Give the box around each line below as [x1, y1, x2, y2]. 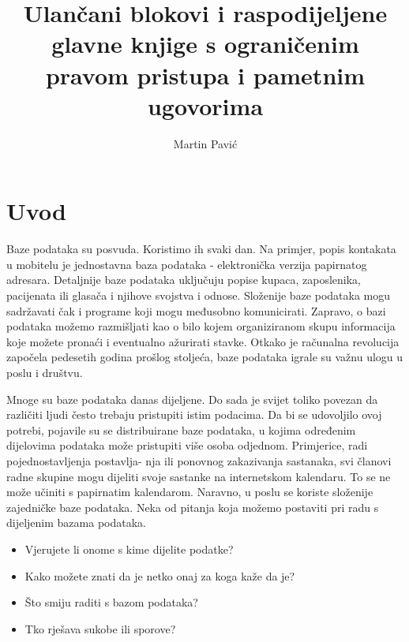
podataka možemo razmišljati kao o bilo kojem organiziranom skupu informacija [6, 318, 396, 334]
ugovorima [147, 89, 264, 121]
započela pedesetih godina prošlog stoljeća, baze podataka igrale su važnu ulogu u [6, 349, 403, 365]
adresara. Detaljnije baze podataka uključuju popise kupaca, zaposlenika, [6, 271, 361, 288]
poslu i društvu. [6, 364, 83, 380]
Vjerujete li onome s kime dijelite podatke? [24, 540, 234, 557]
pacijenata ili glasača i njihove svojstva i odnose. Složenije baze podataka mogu [6, 287, 391, 303]
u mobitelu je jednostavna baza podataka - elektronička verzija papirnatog [6, 256, 367, 272]
